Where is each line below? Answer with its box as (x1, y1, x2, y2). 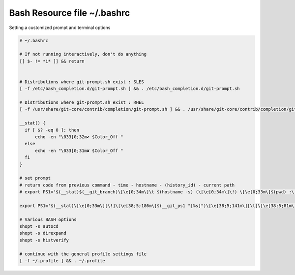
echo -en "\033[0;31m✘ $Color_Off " (35, 148, 123, 153)
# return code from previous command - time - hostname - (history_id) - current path (19, 182, 235, 188)
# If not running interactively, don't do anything (19, 52, 147, 57)
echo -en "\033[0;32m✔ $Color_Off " (35, 134, 123, 140)
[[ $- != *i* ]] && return (19, 58, 85, 64)
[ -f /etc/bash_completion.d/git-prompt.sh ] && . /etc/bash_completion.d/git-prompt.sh (19, 86, 240, 92)
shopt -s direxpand (19, 230, 66, 236)
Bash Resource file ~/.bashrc (9, 7, 130, 18)
